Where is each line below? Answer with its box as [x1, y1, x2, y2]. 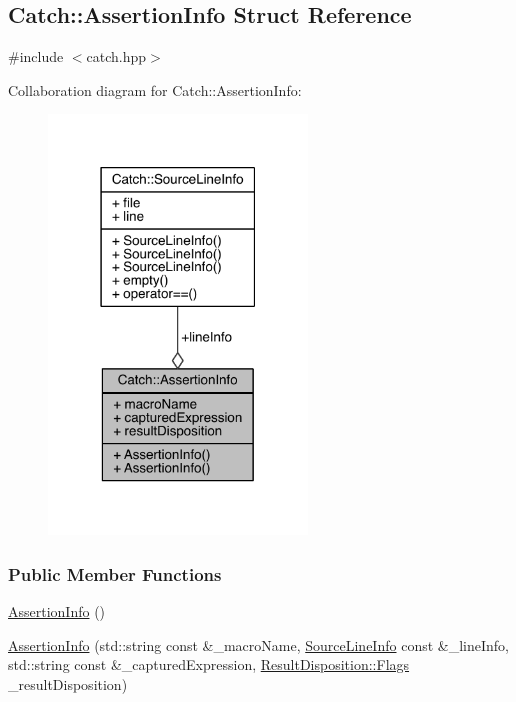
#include [8, 46, 64, 67]
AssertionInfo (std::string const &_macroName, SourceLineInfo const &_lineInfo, [8, 634, 509, 655]
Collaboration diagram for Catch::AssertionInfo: [8, 79, 302, 100]
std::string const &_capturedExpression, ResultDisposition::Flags [8, 654, 410, 675]
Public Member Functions [8, 561, 222, 586]
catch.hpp [86, 46, 147, 67]
